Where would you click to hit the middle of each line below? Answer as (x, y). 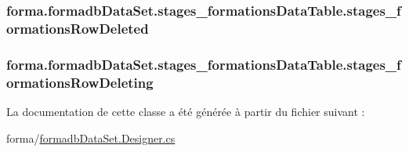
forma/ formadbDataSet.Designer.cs (91, 138)
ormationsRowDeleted (78, 28)
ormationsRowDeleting (80, 82)
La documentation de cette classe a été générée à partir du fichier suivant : (186, 111)
